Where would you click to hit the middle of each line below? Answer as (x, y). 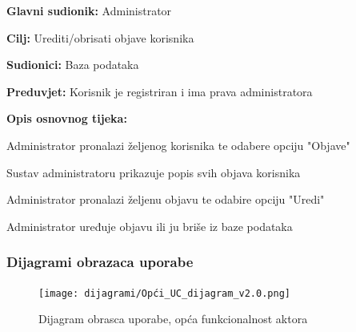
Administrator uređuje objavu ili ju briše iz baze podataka (150, 226)
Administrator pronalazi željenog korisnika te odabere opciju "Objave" (178, 145)
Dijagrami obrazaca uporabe (100, 262)
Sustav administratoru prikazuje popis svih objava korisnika (154, 172)
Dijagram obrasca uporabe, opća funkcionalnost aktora (173, 319)
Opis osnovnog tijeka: (67, 118)
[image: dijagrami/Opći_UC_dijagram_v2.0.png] (164, 293)
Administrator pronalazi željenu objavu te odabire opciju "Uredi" (166, 199)
